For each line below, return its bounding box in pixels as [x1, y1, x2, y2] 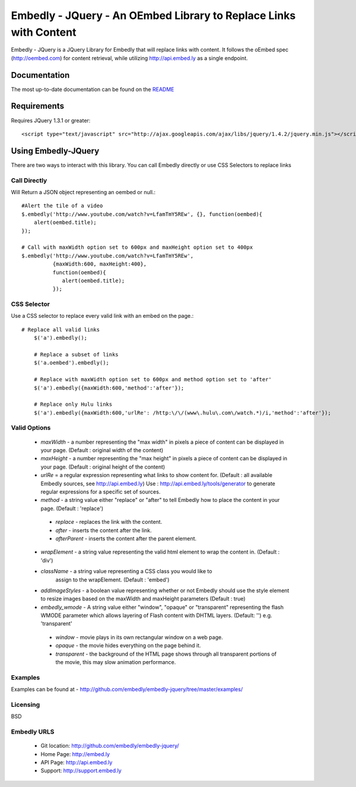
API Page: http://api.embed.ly [40, 759, 113, 766]
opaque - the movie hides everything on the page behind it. [55, 642, 201, 649]
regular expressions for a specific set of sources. [40, 488, 161, 495]
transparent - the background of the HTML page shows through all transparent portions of [55, 650, 277, 658]
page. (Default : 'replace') [40, 505, 104, 512]
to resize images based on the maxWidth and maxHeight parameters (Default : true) [40, 595, 246, 602]
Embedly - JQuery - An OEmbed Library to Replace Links [11, 9, 296, 22]
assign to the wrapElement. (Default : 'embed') [55, 576, 170, 583]
